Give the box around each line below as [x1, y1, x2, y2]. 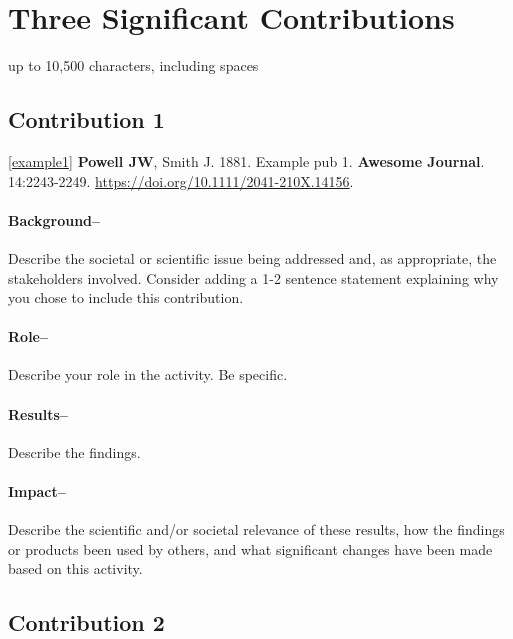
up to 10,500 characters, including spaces [8, 55, 259, 76]
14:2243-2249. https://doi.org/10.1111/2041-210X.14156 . [8, 170, 354, 191]
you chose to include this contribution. [8, 287, 244, 308]
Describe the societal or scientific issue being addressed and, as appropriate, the [8, 247, 497, 268]
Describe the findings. [8, 441, 141, 462]
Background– [8, 209, 101, 230]
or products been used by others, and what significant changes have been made [8, 538, 493, 559]
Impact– [8, 481, 66, 502]
